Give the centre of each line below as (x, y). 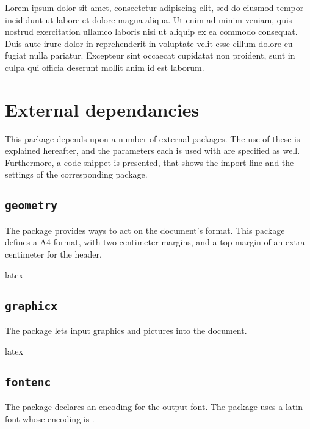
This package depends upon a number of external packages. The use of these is (153, 138)
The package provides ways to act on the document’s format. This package (145, 230)
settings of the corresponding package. (76, 174)
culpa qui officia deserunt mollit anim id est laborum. (105, 67)
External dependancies (102, 109)
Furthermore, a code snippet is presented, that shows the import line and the (150, 162)
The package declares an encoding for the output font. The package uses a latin (154, 406)
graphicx (31, 306)
